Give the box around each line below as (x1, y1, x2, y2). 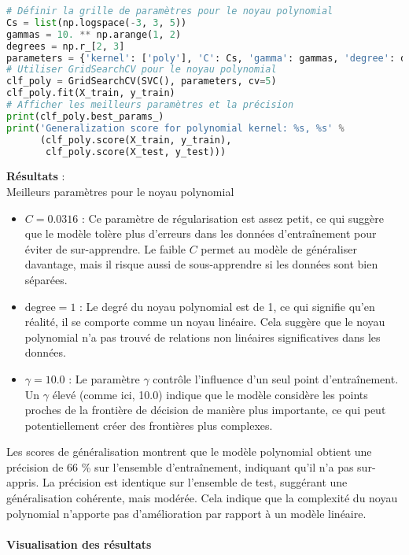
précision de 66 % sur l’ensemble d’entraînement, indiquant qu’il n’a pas (6, 458, 354, 475)
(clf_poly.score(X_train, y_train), (39, 134, 232, 146)
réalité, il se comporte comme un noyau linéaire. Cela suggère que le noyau (24, 313, 385, 330)
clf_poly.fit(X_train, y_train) (6, 87, 175, 99)
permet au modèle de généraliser (201, 240, 357, 257)
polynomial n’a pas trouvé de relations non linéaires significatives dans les (24, 328, 381, 345)
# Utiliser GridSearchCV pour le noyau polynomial (6, 64, 277, 76)
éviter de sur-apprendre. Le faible (24, 240, 186, 257)
